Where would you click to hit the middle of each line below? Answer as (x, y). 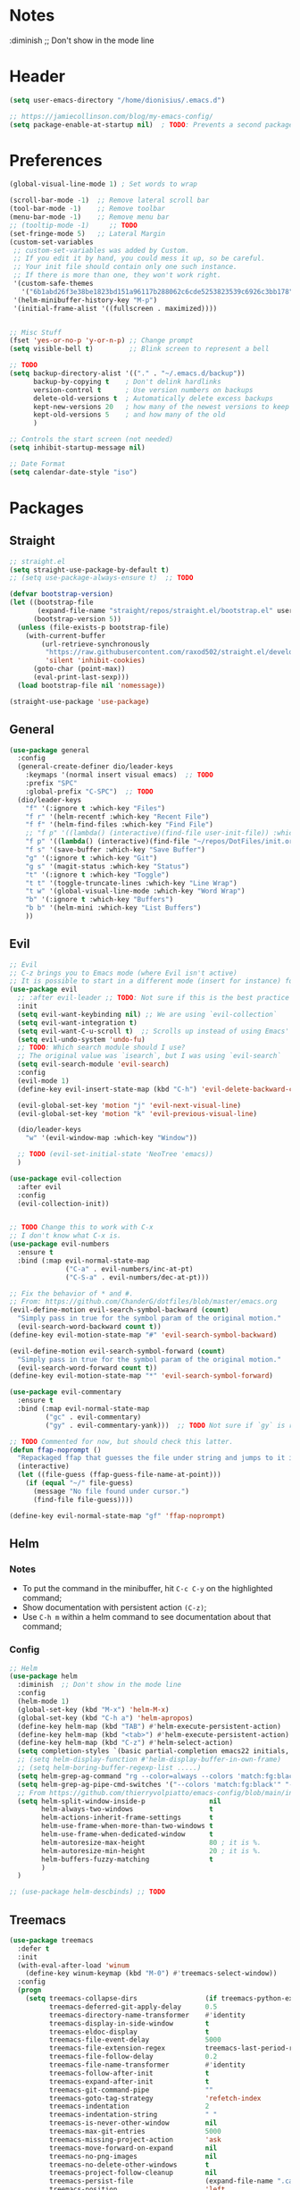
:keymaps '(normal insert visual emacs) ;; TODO (120, 775)
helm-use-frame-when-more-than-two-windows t (128, 1826)
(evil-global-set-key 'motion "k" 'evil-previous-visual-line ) (137, 1113)
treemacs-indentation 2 (129, 2106)
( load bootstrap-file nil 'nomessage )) (92, 685)
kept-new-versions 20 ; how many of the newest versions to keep (161, 407)
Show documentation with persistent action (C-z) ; (114, 1607)
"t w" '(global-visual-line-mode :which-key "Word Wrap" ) (135, 891)
